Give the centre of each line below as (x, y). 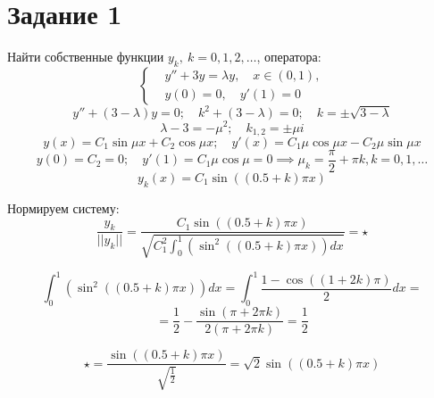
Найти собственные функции (86, 57)
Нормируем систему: (63, 207)
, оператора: (289, 57)
